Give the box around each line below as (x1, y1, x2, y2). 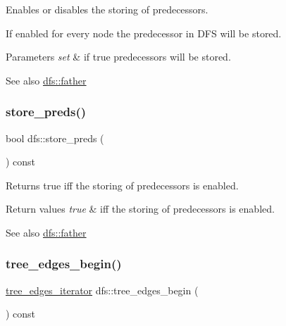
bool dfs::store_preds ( (6, 130, 104, 145)
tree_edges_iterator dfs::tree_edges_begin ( (6, 282, 199, 297)
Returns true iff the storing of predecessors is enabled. (6, 177, 239, 192)
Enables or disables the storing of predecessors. (6, 2, 209, 16)
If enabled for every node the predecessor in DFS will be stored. (6, 25, 282, 40)
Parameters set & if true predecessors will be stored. (6, 49, 231, 64)
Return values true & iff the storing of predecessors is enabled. (6, 201, 275, 216)
